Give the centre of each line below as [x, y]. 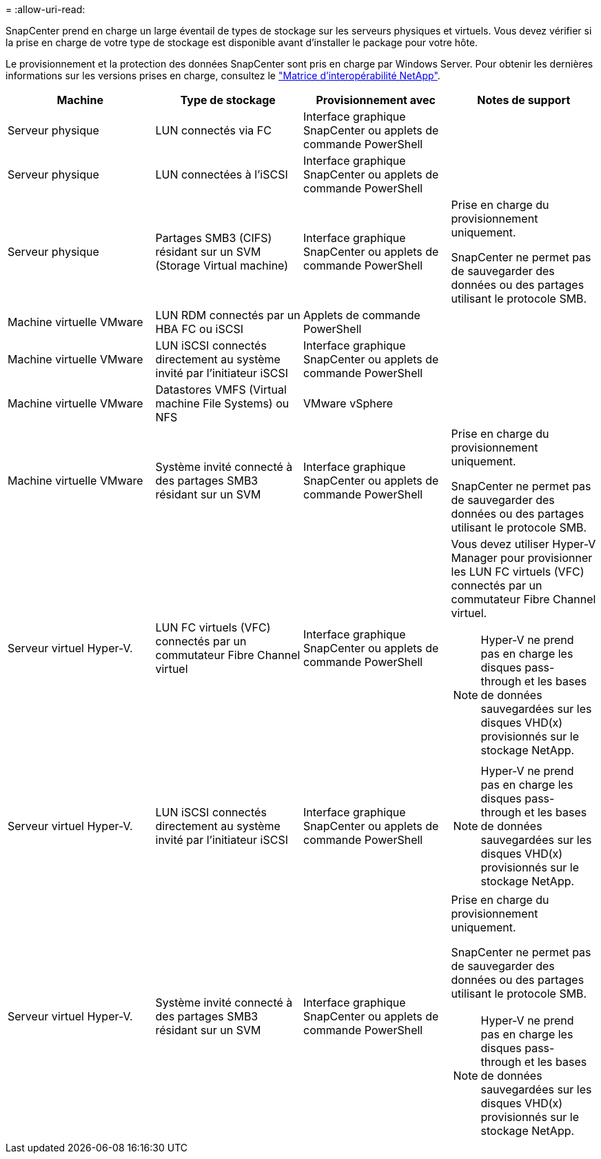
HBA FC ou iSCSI [199, 329]
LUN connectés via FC [213, 130]
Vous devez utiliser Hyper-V [523, 544]
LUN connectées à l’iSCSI [222, 174]
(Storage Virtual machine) [222, 265]
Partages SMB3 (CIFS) [214, 238]
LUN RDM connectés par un [228, 315]
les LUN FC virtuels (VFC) [518, 572]
